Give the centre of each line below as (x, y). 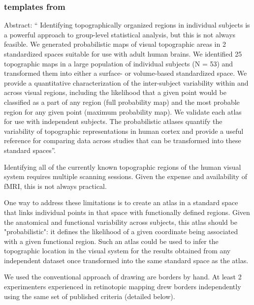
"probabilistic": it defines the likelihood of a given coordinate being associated (121, 231)
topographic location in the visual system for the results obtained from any (117, 251)
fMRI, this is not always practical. (55, 186)
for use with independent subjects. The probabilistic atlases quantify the (113, 121)
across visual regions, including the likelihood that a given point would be (115, 92)
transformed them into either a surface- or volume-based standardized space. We (126, 73)
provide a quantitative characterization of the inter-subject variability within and (126, 82)
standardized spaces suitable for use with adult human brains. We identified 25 (123, 54)
